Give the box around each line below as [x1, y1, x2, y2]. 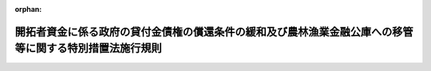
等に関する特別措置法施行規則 [14, 42, 162, 55]
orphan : [14, 5, 42, 13]
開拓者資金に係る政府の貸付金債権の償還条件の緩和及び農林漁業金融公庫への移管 [14, 24, 413, 39]
